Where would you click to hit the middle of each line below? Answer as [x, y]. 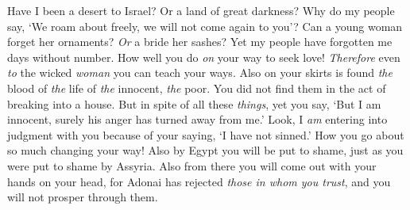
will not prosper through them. [83, 197]
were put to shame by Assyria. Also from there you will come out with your [192, 165]
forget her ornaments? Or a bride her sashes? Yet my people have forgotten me [200, 42]
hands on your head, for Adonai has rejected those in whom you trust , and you [199, 181]
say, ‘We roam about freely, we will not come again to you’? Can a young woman [205, 26]
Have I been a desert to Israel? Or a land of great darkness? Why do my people [201, 10]
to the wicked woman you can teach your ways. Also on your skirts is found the [200, 73]
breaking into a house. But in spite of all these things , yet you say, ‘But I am [194, 103]
